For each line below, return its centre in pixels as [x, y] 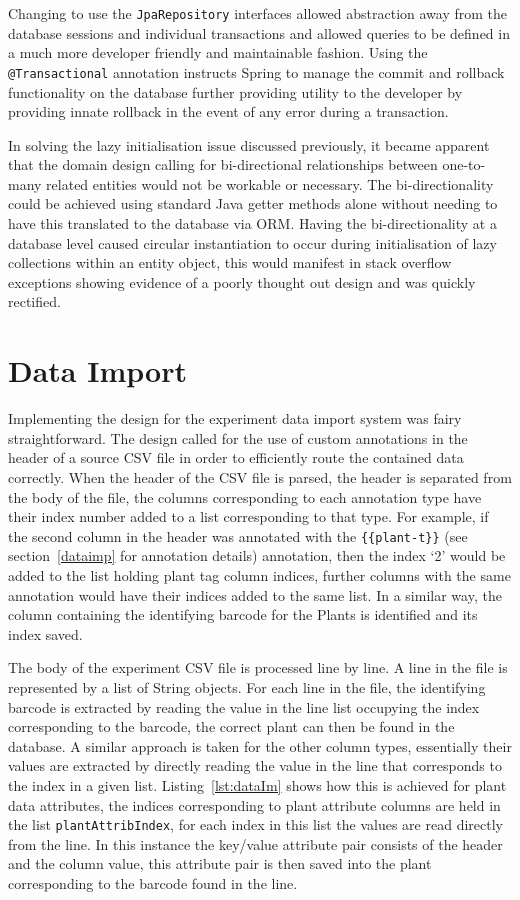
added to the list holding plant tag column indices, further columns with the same [259, 574]
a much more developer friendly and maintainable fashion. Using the [218, 52]
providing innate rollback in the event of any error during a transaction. [228, 111]
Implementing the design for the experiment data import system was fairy [235, 418]
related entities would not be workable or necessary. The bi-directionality [270, 183]
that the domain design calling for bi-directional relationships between [223, 164]
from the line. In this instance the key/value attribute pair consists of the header [255, 843]
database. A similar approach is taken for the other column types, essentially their [260, 745]
